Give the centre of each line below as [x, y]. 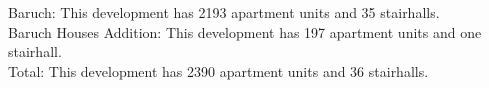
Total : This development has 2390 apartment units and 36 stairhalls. [218, 70]
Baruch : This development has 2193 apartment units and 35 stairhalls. [224, 12]
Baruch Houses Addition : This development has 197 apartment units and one [245, 31]
